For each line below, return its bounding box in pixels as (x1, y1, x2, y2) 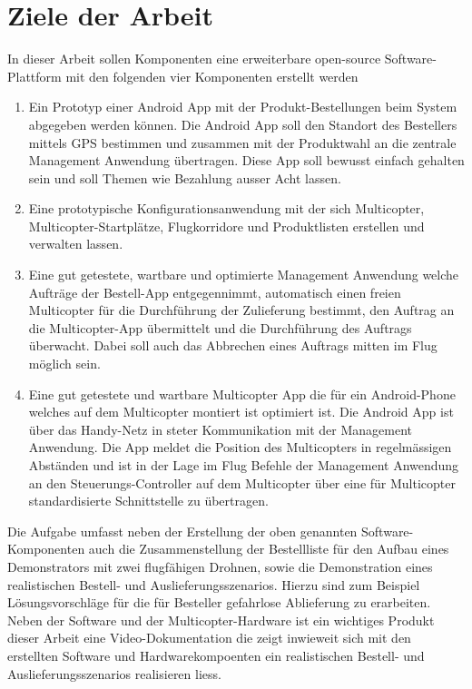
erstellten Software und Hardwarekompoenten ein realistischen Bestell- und (7, 645, 425, 664)
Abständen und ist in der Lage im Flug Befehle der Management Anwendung (28, 456, 459, 474)
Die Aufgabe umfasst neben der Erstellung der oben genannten (7, 521, 358, 540)
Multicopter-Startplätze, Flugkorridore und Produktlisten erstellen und (28, 216, 425, 235)
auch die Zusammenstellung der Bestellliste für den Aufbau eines (88, 539, 449, 558)
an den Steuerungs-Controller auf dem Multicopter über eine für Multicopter (28, 473, 456, 492)
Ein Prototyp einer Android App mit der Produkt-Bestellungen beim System (28, 97, 457, 116)
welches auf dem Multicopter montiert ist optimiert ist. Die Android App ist (28, 402, 454, 421)
